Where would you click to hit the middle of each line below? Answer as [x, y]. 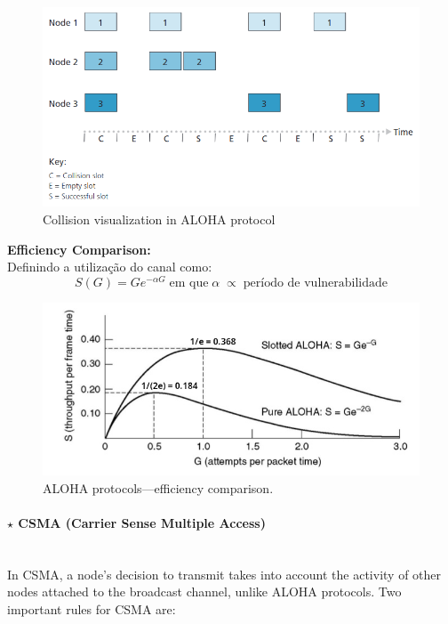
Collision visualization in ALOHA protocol [159, 219]
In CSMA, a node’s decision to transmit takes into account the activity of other [224, 574]
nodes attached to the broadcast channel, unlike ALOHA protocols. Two [204, 592]
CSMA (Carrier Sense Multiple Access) [142, 522]
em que [189, 283]
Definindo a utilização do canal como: [110, 267]
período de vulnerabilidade [316, 283]
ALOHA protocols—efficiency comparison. [158, 487]
